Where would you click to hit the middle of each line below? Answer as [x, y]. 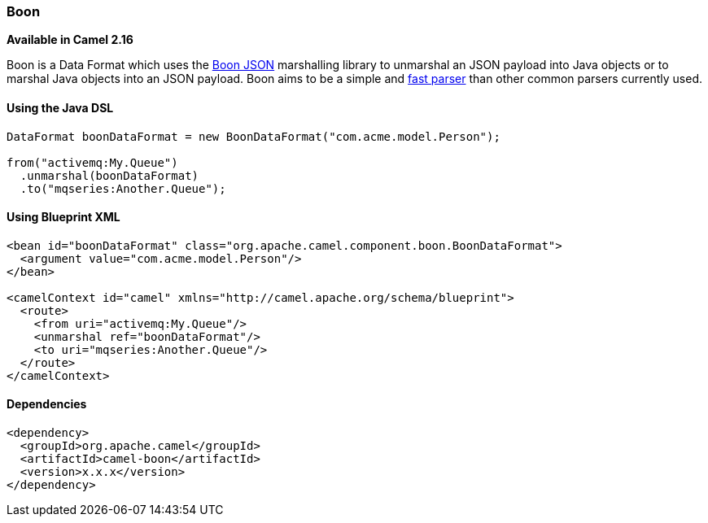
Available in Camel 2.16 [70, 40]
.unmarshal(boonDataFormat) [109, 175]
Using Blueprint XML [63, 217]
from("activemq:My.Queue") [92, 162]
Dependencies [47, 404]
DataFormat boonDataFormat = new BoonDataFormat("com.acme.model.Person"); [253, 136]
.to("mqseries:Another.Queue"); [123, 188]
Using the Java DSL [60, 107]
